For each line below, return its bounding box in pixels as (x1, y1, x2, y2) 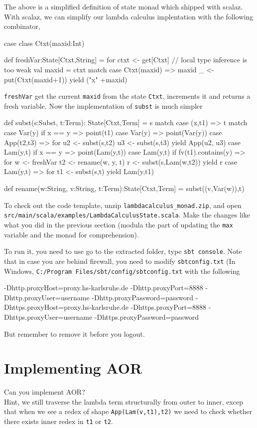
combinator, (4, 21, 40, 31)
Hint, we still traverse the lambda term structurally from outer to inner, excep (4, 396, 244, 407)
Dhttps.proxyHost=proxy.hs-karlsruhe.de (4, 302, 128, 312)
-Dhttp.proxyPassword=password (92, 292, 194, 302)
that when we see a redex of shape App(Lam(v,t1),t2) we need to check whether (4, 406, 253, 417)
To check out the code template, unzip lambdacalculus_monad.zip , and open (4, 200, 242, 210)
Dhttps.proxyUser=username (4, 311, 93, 322)
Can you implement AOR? (4, 387, 85, 397)
